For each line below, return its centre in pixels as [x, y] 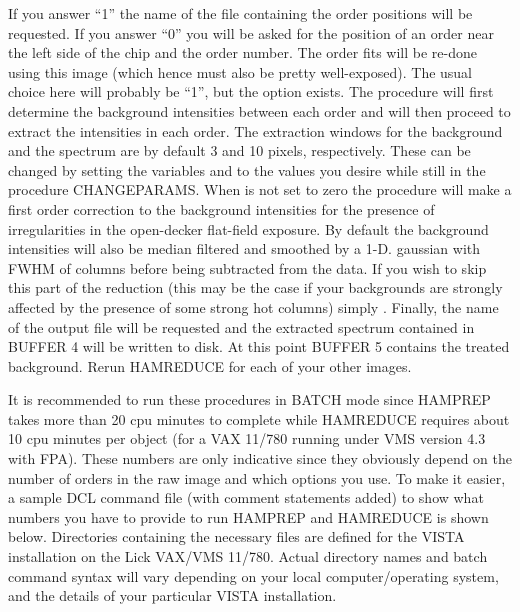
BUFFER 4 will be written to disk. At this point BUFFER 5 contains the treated [259, 346]
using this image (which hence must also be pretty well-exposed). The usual [240, 71]
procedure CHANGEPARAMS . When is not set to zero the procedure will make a [260, 189]
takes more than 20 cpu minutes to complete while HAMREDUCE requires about [259, 418]
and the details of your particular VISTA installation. [172, 595]
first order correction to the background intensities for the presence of [221, 208]
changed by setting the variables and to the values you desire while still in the [247, 169]
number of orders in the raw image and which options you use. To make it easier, [257, 477]
